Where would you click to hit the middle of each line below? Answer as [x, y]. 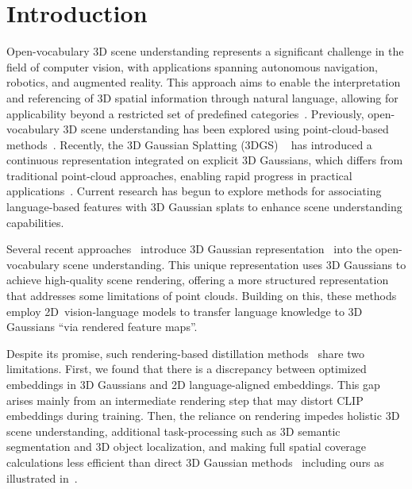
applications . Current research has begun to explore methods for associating [194, 191]
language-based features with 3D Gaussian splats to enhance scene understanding [204, 207]
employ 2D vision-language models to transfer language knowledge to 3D [185, 311]
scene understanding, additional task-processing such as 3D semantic [173, 431]
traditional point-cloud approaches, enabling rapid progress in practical [179, 175]
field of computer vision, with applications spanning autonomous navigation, [192, 66]
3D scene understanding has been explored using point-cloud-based [226, 129]
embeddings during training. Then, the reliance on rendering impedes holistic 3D [203, 416]
